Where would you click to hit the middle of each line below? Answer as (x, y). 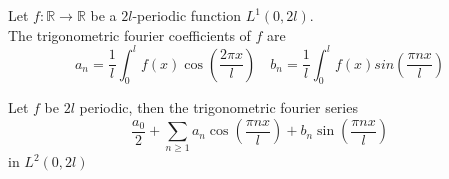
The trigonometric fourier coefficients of (129, 34)
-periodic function (186, 15)
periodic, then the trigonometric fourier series (218, 107)
